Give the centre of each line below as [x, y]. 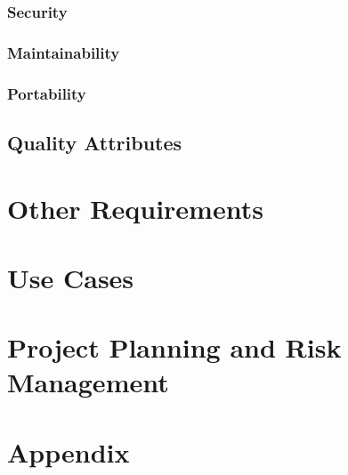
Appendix [69, 451]
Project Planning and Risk [174, 347]
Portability [47, 93]
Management [88, 382]
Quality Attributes [95, 142]
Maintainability [64, 52]
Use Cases [71, 277]
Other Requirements [135, 208]
